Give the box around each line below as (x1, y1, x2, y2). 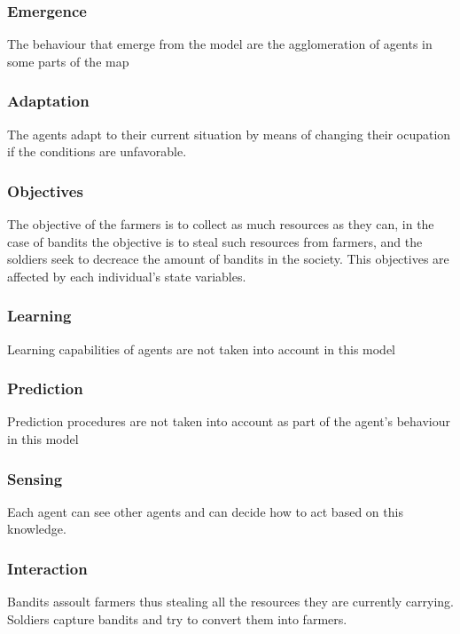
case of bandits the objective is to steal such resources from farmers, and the (7, 232, 423, 250)
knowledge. (7, 519, 66, 538)
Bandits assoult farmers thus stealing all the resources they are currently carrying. (7, 592, 454, 611)
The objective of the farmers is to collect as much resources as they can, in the (7, 215, 434, 234)
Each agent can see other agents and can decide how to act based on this (7, 502, 403, 520)
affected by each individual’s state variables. (7, 266, 246, 285)
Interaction (7, 557, 88, 579)
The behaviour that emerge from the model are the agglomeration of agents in (7, 35, 433, 53)
